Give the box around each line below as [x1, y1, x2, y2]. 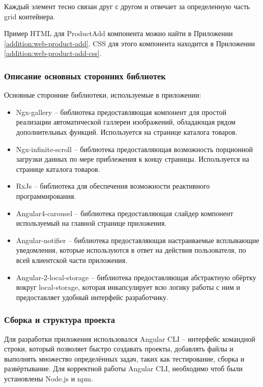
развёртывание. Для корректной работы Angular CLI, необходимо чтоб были [4, 363, 243, 374]
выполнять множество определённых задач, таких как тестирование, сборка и [4, 353, 245, 364]
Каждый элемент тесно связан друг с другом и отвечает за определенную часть [4, 1, 250, 11]
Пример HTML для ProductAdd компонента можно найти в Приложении [4, 28, 233, 39]
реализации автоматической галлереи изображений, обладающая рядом [16, 116, 236, 127]
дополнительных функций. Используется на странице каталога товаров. [16, 126, 238, 137]
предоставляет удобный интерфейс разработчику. [16, 291, 168, 302]
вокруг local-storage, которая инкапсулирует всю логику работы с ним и [16, 282, 240, 292]
